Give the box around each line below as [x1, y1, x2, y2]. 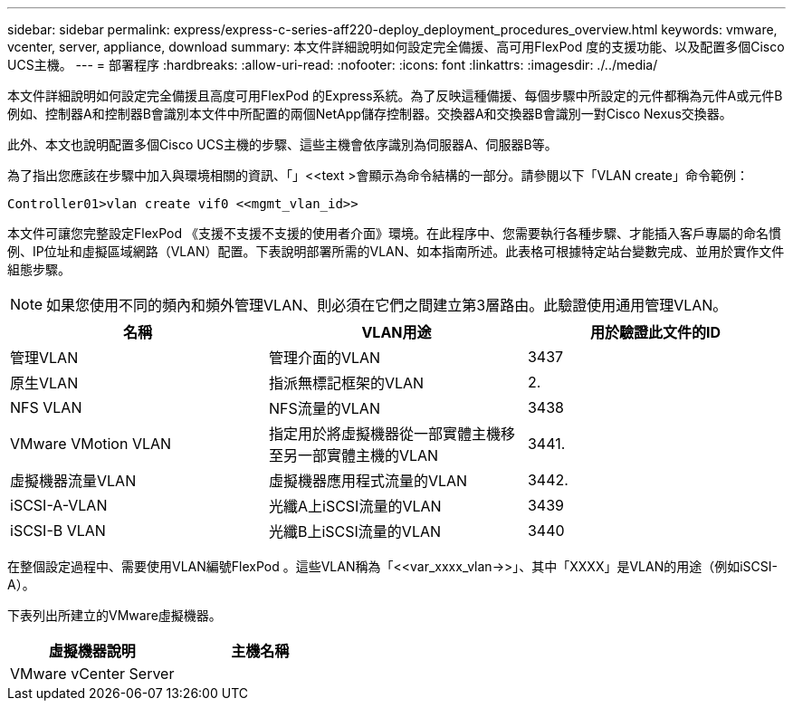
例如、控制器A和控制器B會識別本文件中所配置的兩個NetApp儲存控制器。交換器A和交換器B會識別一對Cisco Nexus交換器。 [7, 106, 732, 121]
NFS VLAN [10, 398, 82, 416]
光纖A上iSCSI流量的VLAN [268, 497, 442, 515]
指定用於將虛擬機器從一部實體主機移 [268, 425, 515, 443]
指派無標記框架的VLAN [268, 374, 425, 392]
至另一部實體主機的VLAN [268, 446, 439, 464]
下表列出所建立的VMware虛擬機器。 [7, 608, 222, 623]
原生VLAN [10, 374, 79, 392]
